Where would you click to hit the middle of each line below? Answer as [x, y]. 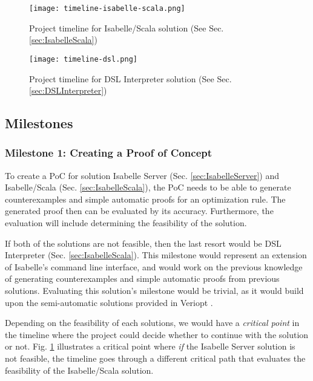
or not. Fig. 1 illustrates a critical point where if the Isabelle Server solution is [150, 346]
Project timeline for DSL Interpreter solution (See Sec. [130, 78]
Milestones [39, 123]
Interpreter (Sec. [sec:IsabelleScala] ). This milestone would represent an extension [156, 255]
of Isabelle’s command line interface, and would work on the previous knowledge [154, 266]
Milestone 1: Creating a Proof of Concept [109, 153]
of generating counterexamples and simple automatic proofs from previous [142, 278]
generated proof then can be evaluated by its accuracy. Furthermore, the [139, 211]
